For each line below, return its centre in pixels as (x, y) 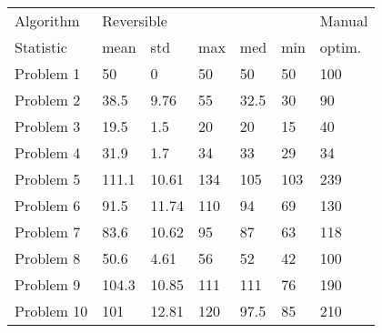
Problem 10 (51, 311)
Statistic (41, 47)
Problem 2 (48, 100)
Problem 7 (48, 232)
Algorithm (47, 20)
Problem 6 (48, 205)
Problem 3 (48, 126)
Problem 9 (48, 284)
